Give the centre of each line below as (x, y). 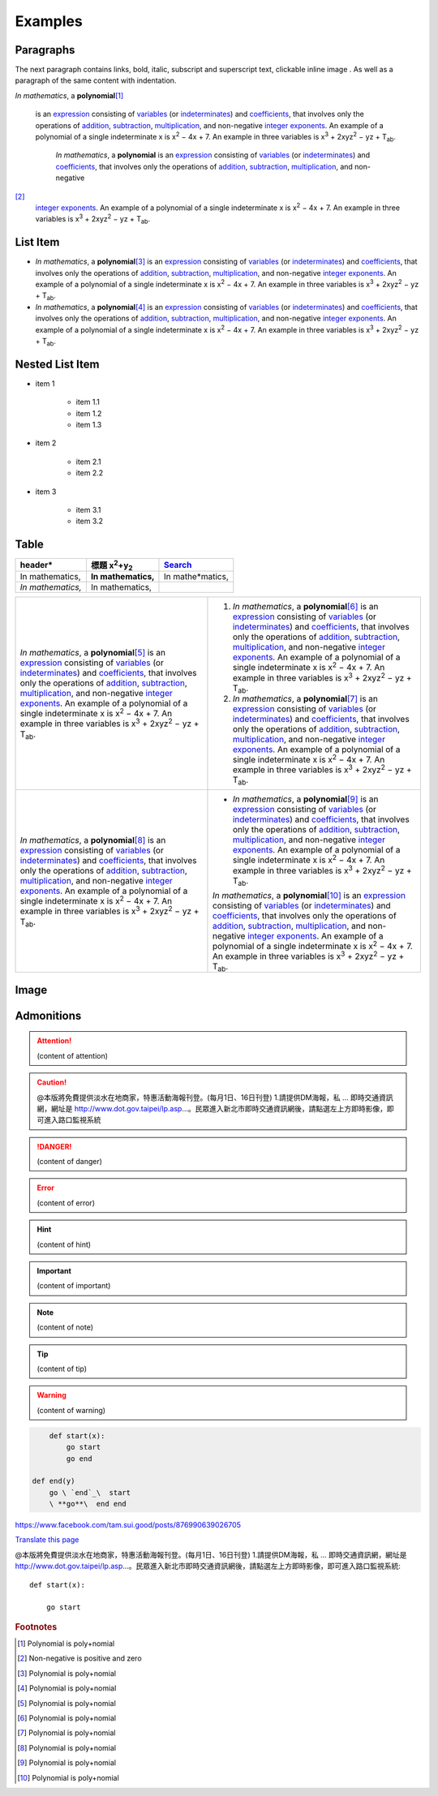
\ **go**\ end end (88, 1504)
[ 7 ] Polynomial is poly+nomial (67, 1733)
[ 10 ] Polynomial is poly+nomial (68, 1777)
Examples (49, 21)
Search (178, 565)
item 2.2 (90, 473)
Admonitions (48, 1015)
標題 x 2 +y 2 (112, 565)
